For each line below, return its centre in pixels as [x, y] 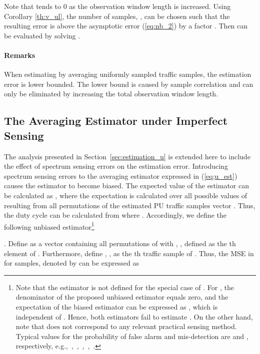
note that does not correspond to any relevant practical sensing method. [126, 326]
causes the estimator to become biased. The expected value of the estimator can [126, 185]
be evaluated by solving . [42, 35]
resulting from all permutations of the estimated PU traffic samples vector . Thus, [130, 205]
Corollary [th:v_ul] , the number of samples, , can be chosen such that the [117, 16]
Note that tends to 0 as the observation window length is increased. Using [117, 6]
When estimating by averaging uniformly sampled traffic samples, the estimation [128, 74]
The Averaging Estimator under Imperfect [116, 121]
